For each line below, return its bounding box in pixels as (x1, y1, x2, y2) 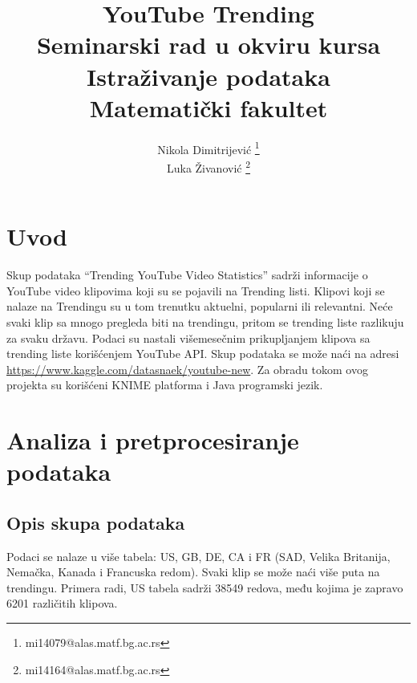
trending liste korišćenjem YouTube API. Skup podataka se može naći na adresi (6, 345, 399, 362)
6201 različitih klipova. (6, 595, 118, 612)
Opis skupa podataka (6, 510, 185, 535)
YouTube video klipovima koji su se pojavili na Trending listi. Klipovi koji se (6, 282, 385, 299)
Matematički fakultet (89, 91, 328, 124)
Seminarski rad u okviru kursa (36, 28, 381, 61)
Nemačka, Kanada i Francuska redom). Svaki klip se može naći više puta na (6, 563, 380, 580)
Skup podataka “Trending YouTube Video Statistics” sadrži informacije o (6, 266, 368, 283)
